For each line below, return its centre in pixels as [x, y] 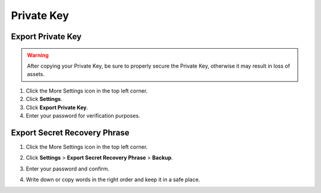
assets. [36, 74]
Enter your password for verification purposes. [83, 115]
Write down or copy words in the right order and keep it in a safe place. [113, 179]
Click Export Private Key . [57, 107]
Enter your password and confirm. [68, 169]
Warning [38, 55]
